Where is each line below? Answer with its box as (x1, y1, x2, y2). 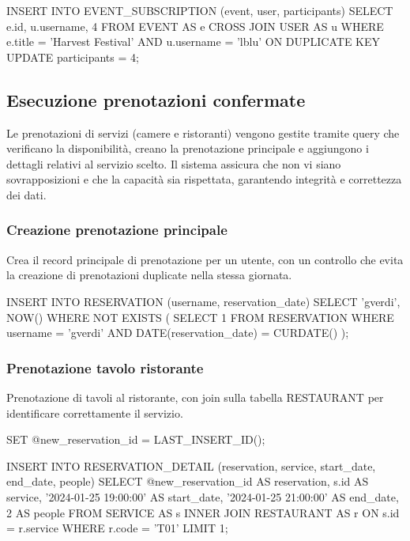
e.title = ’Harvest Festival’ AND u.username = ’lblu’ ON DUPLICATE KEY (6, 33, 381, 50)
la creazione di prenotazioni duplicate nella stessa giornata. (6, 267, 292, 283)
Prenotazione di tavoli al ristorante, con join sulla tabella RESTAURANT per (6, 388, 384, 405)
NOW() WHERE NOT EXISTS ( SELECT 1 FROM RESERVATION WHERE (6, 308, 394, 325)
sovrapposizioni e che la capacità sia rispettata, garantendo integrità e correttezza (6, 171, 402, 187)
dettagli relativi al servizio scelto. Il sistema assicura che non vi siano (6, 155, 341, 172)
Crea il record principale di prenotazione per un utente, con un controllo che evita (6, 251, 404, 267)
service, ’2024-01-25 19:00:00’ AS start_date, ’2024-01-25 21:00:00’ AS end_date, (6, 488, 399, 505)
